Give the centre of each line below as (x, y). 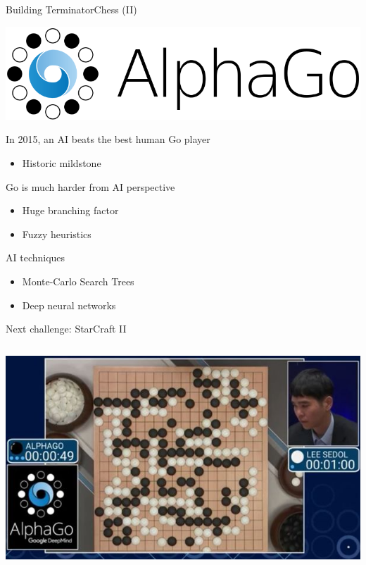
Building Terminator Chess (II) (71, 9)
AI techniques (36, 257)
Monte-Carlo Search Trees (78, 281)
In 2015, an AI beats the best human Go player (108, 139)
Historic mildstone (62, 163)
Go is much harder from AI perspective (90, 186)
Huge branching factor (70, 210)
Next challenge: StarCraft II (66, 329)
